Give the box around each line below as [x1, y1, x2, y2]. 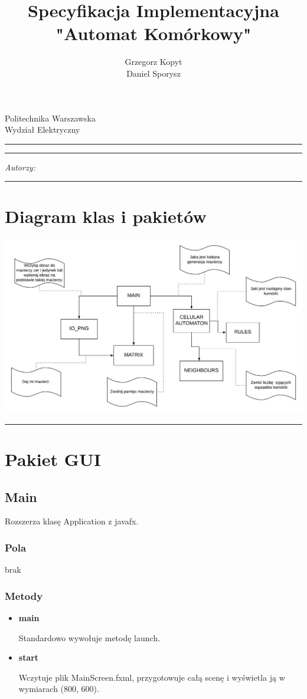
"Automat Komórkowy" [55, 21, 252, 45]
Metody [5, 588, 43, 603]
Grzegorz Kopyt [125, 55, 182, 68]
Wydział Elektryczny [5, 123, 80, 136]
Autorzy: [5, 160, 35, 173]
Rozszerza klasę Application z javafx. [5, 515, 139, 527]
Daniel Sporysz [126, 67, 181, 79]
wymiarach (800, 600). [18, 682, 99, 695]
